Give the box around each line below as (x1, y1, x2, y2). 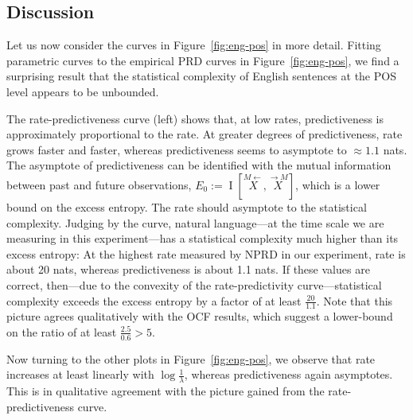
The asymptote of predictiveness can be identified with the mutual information (6, 157, 392, 173)
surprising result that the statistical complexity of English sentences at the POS (6, 68, 396, 84)
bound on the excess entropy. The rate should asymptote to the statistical (6, 198, 367, 215)
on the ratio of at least (6, 323, 117, 340)
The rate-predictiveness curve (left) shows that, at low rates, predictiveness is (6, 110, 384, 126)
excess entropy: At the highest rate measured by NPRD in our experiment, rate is (6, 245, 406, 262)
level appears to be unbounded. (6, 83, 159, 99)
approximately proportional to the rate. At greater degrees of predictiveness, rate (6, 126, 403, 142)
